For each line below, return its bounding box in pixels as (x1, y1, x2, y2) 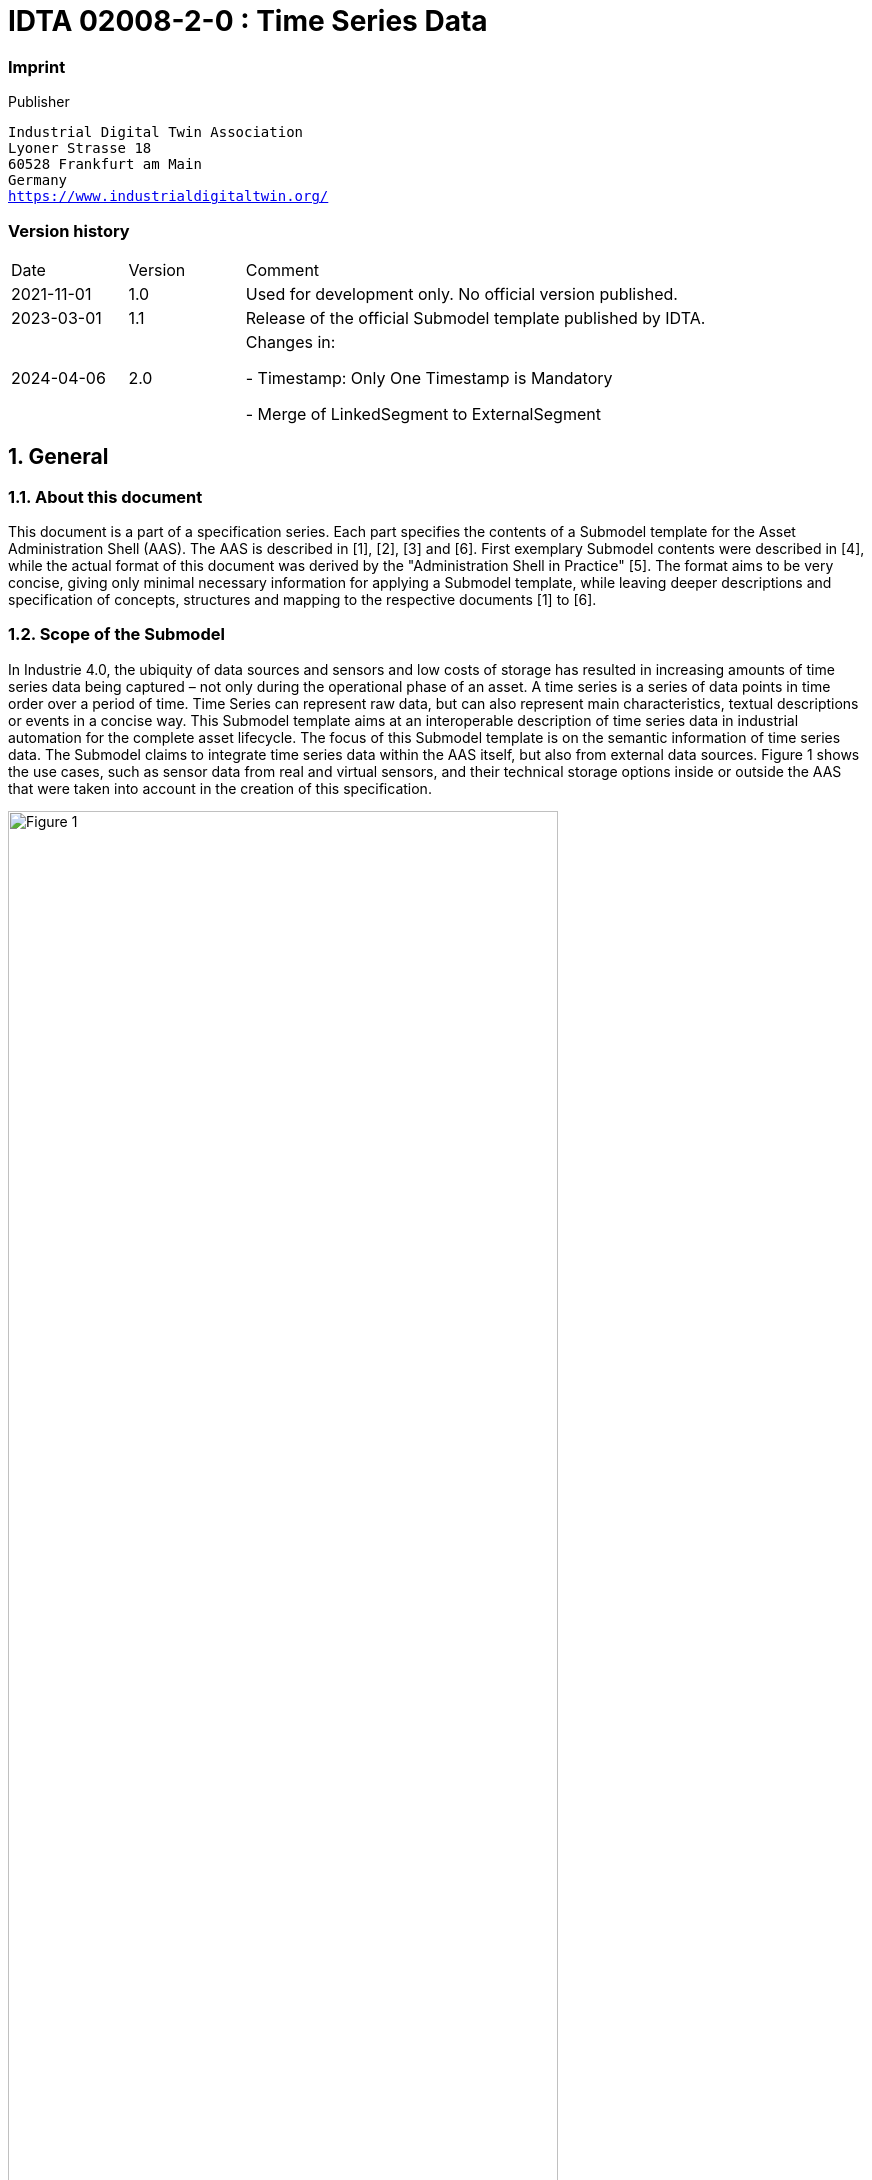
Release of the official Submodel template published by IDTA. (245, 307, 706, 328)
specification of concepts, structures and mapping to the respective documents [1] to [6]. (8, 591, 597, 609)
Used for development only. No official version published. (245, 283, 678, 304)
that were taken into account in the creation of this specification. (8, 779, 432, 797)
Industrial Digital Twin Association (8, 124, 304, 141)
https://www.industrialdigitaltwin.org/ (8, 188, 329, 205)
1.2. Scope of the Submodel (8, 624, 225, 645)
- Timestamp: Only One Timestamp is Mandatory (245, 367, 613, 388)
